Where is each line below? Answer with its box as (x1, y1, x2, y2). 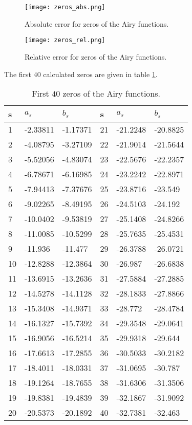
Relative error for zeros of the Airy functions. (25, 51, 167, 62)
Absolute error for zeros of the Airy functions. (25, 18, 169, 29)
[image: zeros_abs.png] (25, 4, 105, 11)
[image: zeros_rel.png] (25, 36, 105, 44)
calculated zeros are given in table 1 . (43, 68, 158, 79)
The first (4, 68, 32, 79)
